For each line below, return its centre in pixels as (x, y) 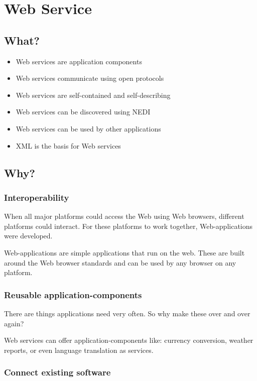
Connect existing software (57, 372)
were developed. (28, 236)
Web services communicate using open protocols (90, 78)
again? (14, 323)
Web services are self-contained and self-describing (93, 95)
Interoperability (37, 197)
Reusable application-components (73, 294)
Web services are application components (79, 61)
